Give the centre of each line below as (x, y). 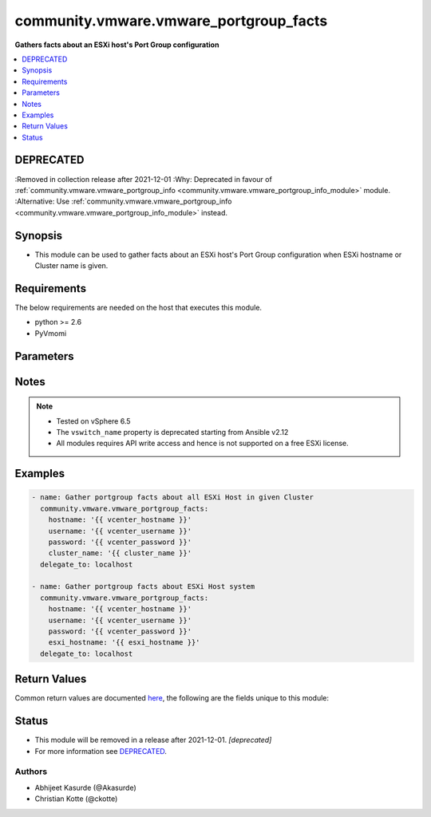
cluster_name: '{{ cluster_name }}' (120, 553)
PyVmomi (51, 333)
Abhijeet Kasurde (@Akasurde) (85, 787)
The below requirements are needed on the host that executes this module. (138, 307)
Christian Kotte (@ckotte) (76, 799)
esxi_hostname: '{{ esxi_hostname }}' (124, 643)
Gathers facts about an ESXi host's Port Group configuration (117, 45)
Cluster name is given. (71, 266)
